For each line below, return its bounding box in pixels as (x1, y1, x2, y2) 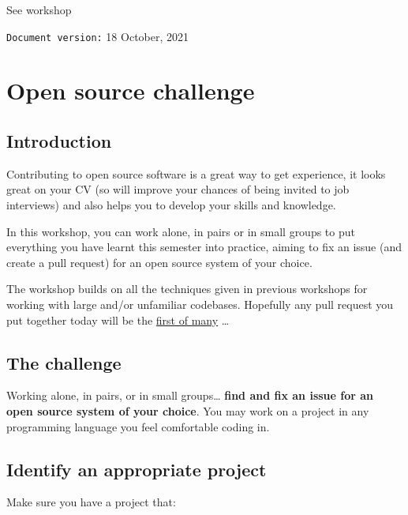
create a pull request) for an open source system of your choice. (6, 254, 313, 270)
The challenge (6, 350, 122, 374)
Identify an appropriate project (6, 457, 267, 481)
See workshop (6, 2, 72, 17)
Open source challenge (6, 74, 255, 107)
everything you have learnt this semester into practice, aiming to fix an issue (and (6, 239, 402, 255)
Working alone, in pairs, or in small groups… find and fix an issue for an (6, 387, 374, 404)
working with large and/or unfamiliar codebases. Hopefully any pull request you (6, 295, 394, 312)
